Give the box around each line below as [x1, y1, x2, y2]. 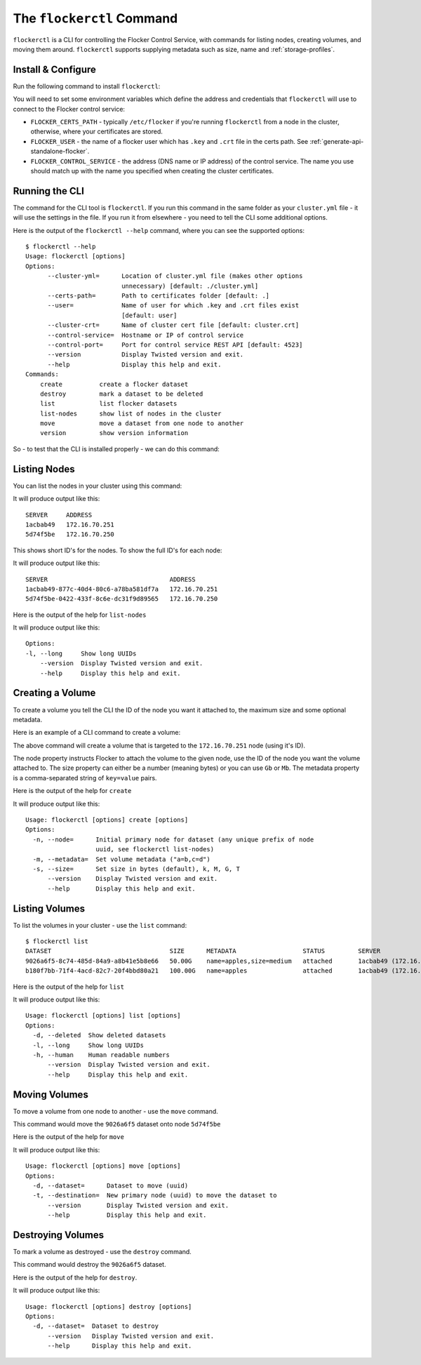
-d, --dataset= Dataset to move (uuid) [32, 1182, 189, 1190]
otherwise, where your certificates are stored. [30, 127, 163, 136]
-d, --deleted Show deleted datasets [32, 1032, 166, 1039]
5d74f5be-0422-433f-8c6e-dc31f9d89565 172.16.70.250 [25, 595, 218, 603]
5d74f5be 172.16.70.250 [25, 531, 115, 538]
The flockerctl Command [13, 11, 178, 26]
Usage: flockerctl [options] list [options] [25, 1011, 182, 1020]
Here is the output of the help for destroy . [13, 1273, 138, 1281]
